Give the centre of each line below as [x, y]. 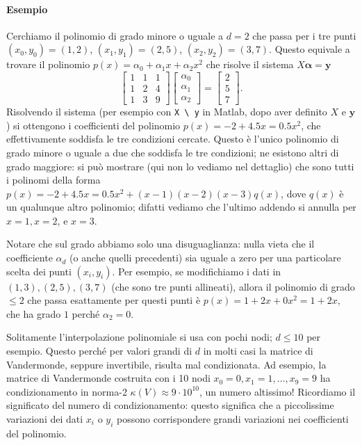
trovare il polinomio [48, 64]
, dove [294, 193]
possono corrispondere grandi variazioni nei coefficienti [233, 419]
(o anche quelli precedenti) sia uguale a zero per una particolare [205, 258]
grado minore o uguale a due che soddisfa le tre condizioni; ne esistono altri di [173, 152]
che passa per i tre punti [304, 35]
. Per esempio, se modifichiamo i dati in [197, 271]
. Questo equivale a [310, 49]
